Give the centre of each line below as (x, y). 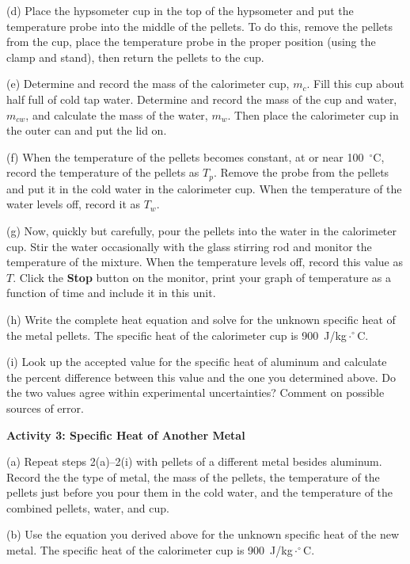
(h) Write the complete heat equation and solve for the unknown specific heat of (201, 319)
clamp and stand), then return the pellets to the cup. (135, 57)
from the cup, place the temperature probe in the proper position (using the (191, 42)
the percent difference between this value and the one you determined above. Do (201, 377)
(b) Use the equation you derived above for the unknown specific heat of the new (203, 534)
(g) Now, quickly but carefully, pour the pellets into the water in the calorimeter (202, 230)
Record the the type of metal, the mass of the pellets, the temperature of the (193, 476)
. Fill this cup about (355, 84)
